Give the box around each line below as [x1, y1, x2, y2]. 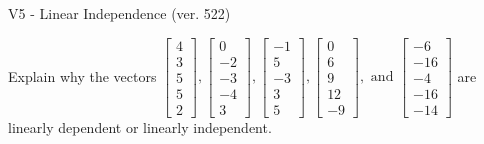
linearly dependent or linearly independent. [8, 116, 272, 137]
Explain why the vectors [8, 65, 157, 86]
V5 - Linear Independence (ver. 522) [8, 3, 231, 23]
